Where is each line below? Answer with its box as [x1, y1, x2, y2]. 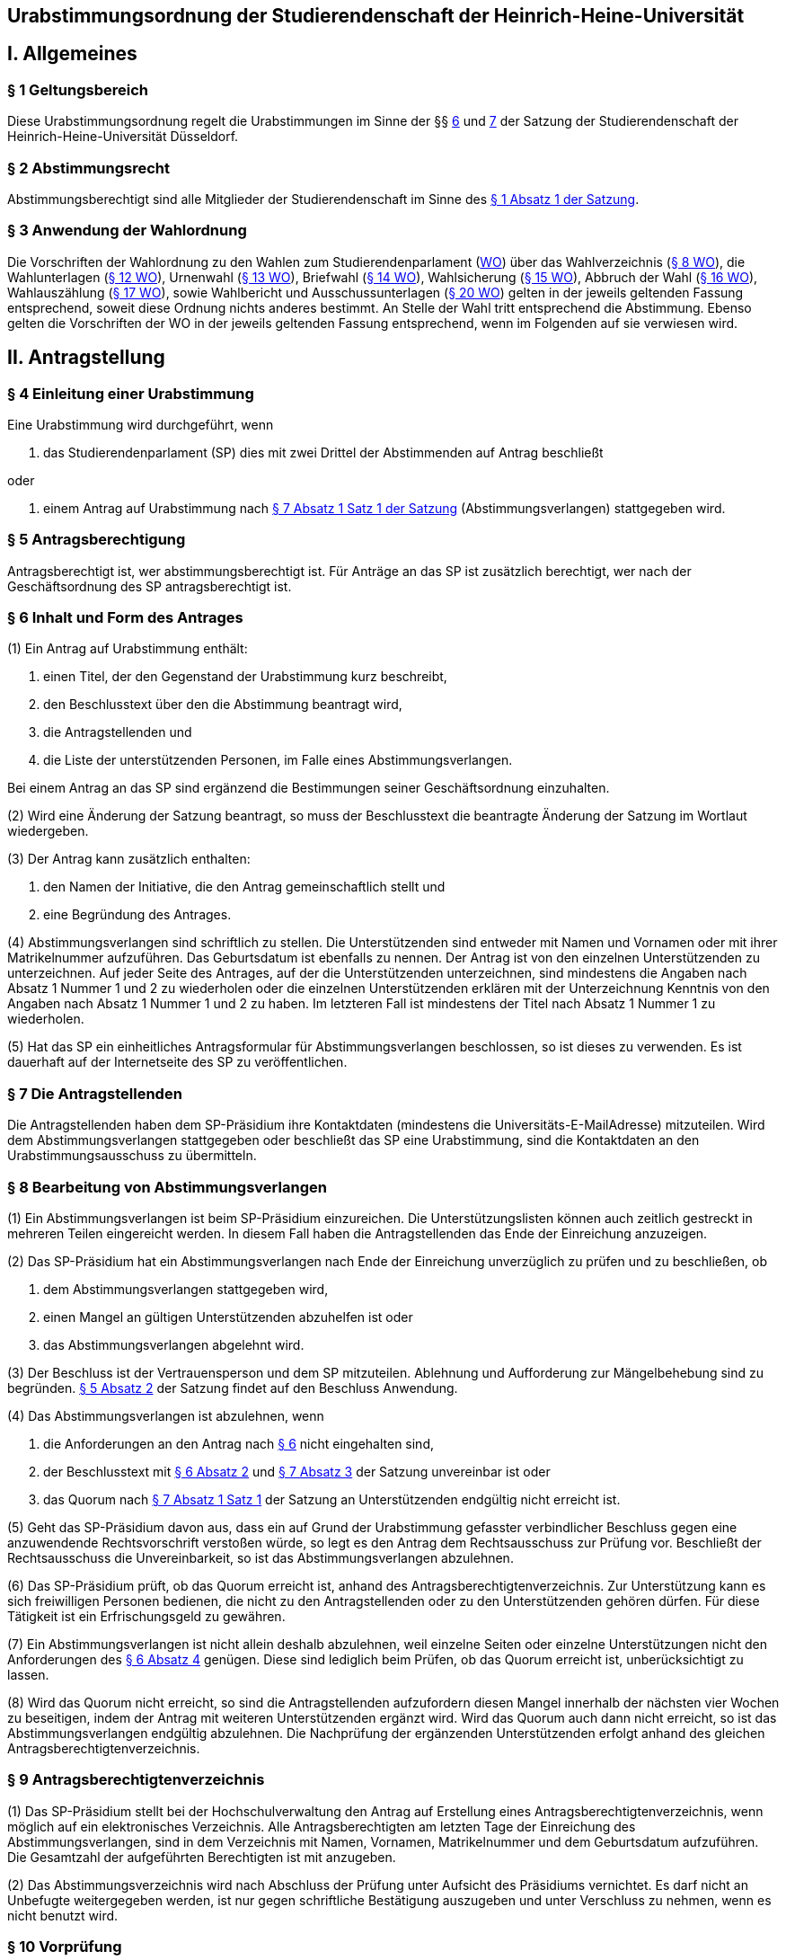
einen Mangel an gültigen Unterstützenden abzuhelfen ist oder [43, 1308, 413, 1325]
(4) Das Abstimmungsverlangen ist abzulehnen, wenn [7, 1407, 324, 1423]
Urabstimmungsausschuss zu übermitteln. [7, 1148, 257, 1164]
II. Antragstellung [7, 346, 165, 369]
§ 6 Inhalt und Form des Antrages [7, 608, 243, 627]
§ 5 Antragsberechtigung [7, 530, 186, 549]
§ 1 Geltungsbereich [7, 80, 148, 99]
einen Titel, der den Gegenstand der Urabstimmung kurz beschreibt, [43, 669, 447, 685]
